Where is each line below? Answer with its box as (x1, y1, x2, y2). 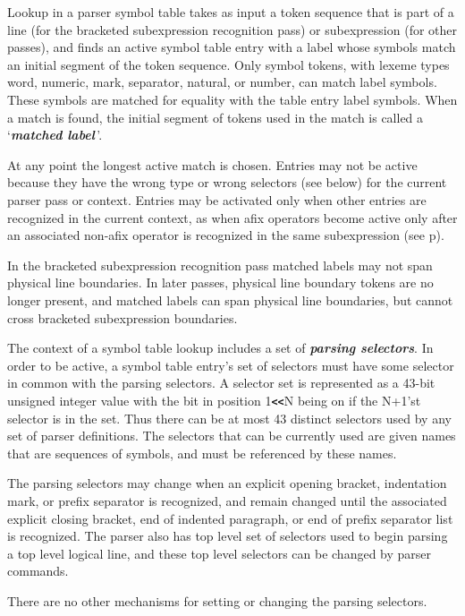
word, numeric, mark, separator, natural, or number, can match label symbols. (7, 73, 437, 91)
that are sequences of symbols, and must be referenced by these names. (7, 443, 397, 462)
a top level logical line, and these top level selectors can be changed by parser (7, 543, 432, 562)
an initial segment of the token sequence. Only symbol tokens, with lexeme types (7, 55, 450, 73)
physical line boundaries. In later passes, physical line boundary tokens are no (7, 273, 434, 292)
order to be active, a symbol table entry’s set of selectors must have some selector (7, 355, 454, 374)
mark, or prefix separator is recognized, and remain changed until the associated (7, 491, 447, 509)
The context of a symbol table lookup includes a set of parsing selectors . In (7, 338, 434, 357)
